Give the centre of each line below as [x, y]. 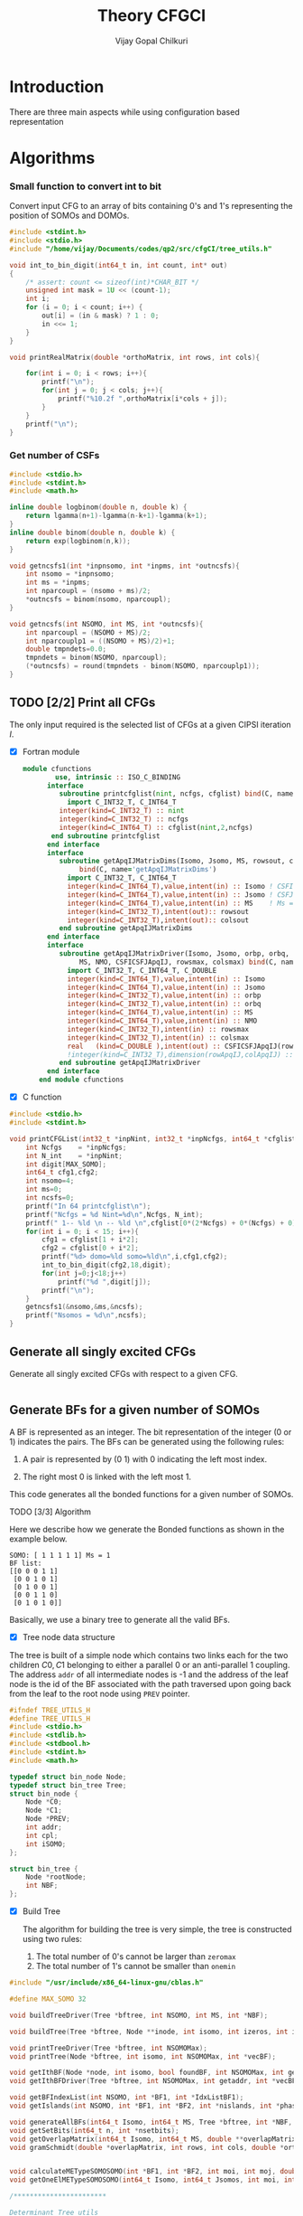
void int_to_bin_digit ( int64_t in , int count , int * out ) [119, 265]
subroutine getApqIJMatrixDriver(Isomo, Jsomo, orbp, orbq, [174, 954]
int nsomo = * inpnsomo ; [70, 574]
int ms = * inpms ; [58, 583]
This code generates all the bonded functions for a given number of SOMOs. [151, 1494]
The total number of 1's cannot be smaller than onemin [136, 1966]
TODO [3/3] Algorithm [50, 1512]
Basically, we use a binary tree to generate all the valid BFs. [119, 1619]
